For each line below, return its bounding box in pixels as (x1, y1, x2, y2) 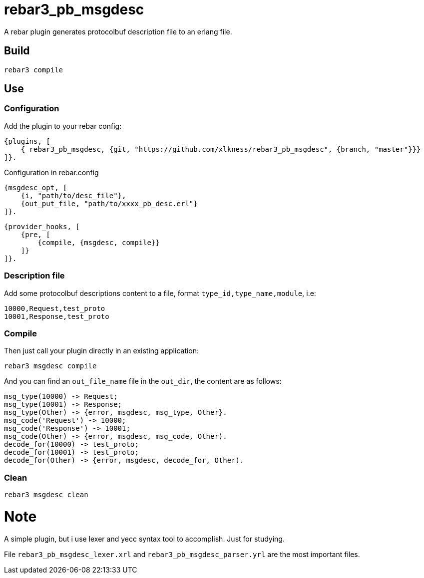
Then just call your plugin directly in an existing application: (4, 346, 199, 355)
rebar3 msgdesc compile (4, 362, 97, 370)
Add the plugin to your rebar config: (4, 121, 122, 130)
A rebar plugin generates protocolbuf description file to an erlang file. (4, 27, 232, 36)
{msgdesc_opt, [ (4, 183, 67, 192)
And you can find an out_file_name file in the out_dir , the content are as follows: (4, 377, 282, 386)
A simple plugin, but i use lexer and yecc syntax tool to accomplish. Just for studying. (4, 534, 285, 543)
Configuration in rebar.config (4, 168, 99, 177)
